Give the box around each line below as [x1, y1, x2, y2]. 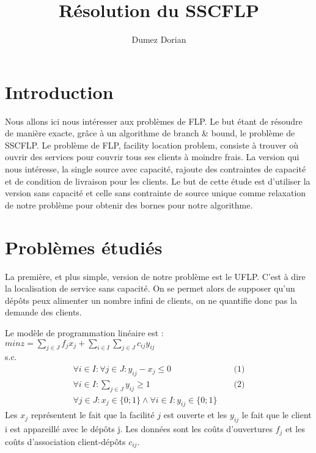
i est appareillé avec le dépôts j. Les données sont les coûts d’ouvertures [5, 422, 273, 435]
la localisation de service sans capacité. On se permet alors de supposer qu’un [5, 282, 295, 295]
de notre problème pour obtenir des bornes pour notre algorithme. [5, 198, 253, 211]
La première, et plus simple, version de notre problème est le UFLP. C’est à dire [5, 270, 306, 282]
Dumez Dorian [131, 33, 186, 46]
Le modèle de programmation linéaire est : [5, 326, 164, 339]
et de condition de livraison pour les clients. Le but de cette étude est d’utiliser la [5, 174, 310, 187]
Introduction [5, 79, 114, 104]
